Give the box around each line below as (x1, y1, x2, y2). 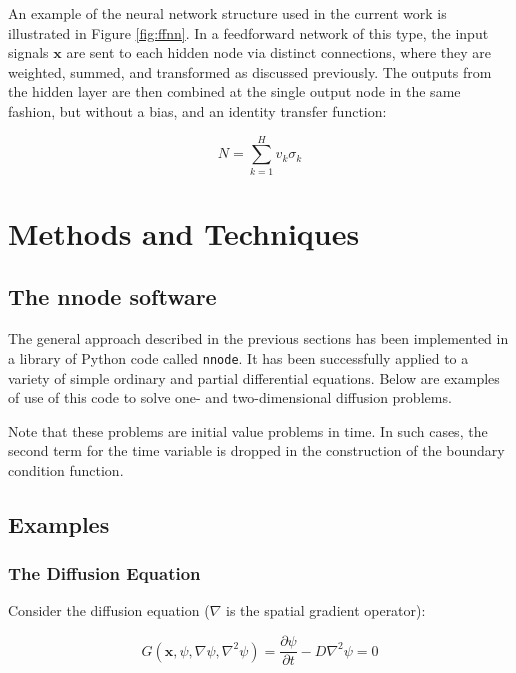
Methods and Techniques (8, 212, 360, 253)
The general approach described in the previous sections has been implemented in (8, 328, 509, 349)
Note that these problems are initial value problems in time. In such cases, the (8, 420, 488, 441)
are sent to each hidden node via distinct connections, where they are (66, 42, 492, 63)
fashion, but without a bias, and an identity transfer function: (8, 100, 387, 121)
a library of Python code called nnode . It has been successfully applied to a (8, 347, 469, 368)
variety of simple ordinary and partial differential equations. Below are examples (8, 367, 500, 388)
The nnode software (8, 281, 217, 312)
